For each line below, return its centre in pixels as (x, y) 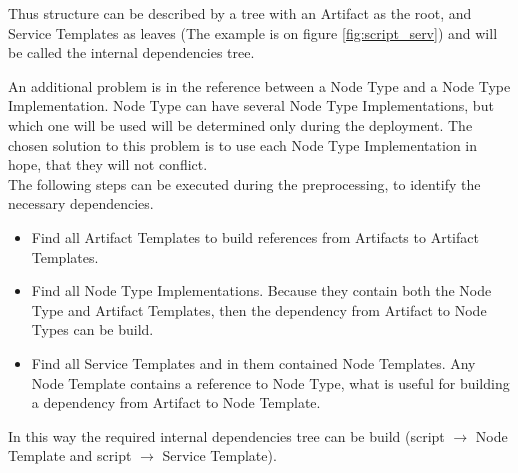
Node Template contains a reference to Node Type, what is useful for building (270, 382)
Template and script (70, 455)
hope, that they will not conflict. (108, 164)
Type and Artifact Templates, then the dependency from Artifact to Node (259, 309)
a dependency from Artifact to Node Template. (176, 402)
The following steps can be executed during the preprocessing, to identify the (244, 183)
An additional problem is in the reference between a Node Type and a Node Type (259, 85)
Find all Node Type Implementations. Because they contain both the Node (261, 290)
